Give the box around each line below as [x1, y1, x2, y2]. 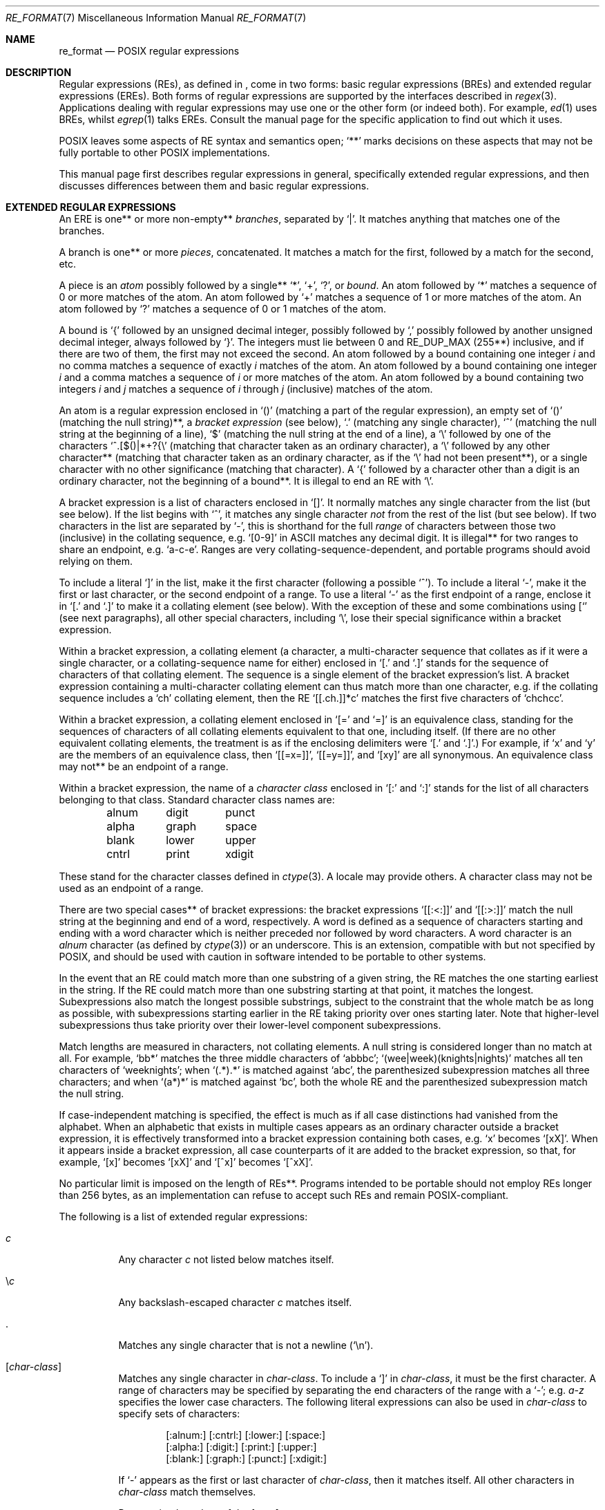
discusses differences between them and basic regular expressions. [59, 180, 369, 192]
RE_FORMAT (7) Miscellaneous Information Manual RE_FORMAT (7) [6, 12, 307, 24]
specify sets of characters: [118, 1408, 240, 1419]
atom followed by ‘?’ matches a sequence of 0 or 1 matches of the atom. [59, 303, 387, 315]
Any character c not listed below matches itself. [118, 1253, 334, 1265]
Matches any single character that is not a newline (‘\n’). [118, 1339, 374, 1351]
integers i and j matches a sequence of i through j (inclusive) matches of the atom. [59, 383, 433, 395]
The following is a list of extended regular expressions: [59, 1211, 308, 1222]
